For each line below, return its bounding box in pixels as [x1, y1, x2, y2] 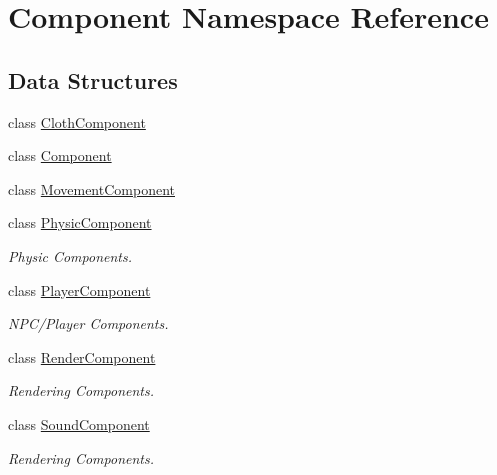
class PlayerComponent [8, 279, 151, 300]
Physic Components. [8, 245, 132, 266]
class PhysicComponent [8, 212, 152, 233]
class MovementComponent [8, 178, 175, 199]
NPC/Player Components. [8, 313, 169, 334]
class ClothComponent [8, 111, 146, 132]
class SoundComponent [8, 413, 150, 434]
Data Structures [8, 64, 178, 95]
